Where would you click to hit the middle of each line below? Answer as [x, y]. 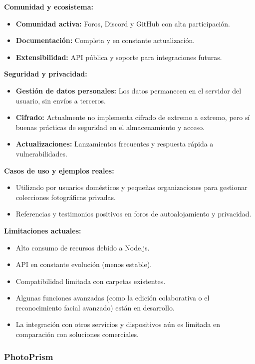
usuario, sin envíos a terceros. [61, 100]
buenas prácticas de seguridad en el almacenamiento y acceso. [110, 127]
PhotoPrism [29, 356]
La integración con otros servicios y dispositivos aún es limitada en [118, 324]
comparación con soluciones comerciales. [77, 334]
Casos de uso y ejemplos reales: [59, 170]
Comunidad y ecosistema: [49, 6]
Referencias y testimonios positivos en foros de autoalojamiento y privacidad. [133, 214]
